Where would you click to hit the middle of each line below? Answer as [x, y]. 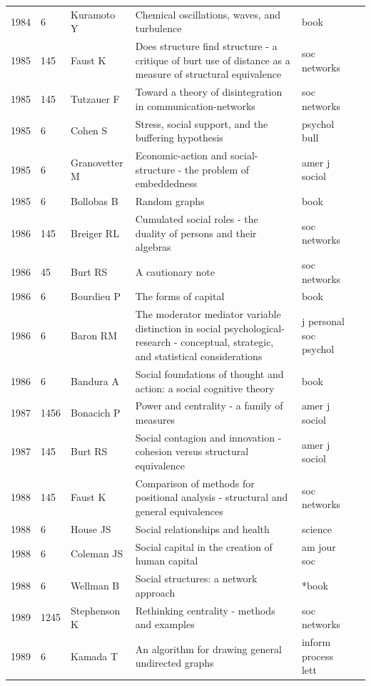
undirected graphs [174, 663]
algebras [153, 247]
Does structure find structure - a [206, 46]
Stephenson [96, 610]
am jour [319, 546]
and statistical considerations [199, 356]
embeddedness [166, 183]
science [316, 528]
